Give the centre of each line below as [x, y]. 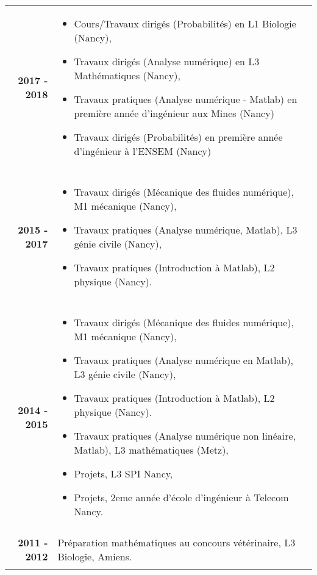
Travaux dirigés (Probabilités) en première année [178, 137]
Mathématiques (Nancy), [127, 75]
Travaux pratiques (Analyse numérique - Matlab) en [186, 99]
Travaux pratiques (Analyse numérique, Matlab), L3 [186, 230]
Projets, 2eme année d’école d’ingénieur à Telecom [181, 497]
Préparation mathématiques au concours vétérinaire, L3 [176, 542]
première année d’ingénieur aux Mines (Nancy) [174, 113]
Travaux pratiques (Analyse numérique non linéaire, [185, 436]
